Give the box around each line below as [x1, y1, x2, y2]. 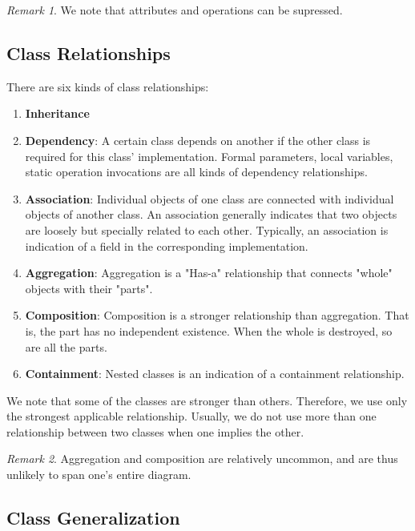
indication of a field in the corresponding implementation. [25, 237, 308, 254]
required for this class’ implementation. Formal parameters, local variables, [25, 147, 393, 164]
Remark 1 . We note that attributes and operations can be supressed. [6, 2, 343, 18]
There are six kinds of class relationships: [6, 78, 209, 95]
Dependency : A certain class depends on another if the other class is [25, 131, 371, 148]
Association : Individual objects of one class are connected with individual [25, 190, 394, 207]
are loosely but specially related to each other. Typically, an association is [25, 221, 389, 238]
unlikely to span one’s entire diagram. [6, 466, 191, 483]
